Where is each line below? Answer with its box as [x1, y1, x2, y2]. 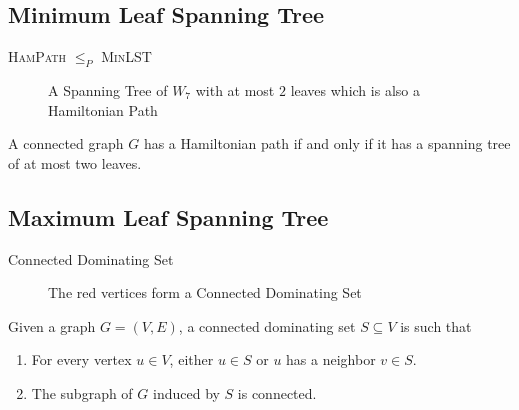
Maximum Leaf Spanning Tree [8, 201, 329, 232]
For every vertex [31, 349, 132, 370]
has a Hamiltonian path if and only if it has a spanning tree [143, 133, 511, 154]
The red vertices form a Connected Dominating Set [48, 282, 362, 303]
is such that [400, 315, 472, 336]
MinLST [101, 46, 152, 67]
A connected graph [8, 133, 124, 154]
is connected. [237, 382, 317, 403]
